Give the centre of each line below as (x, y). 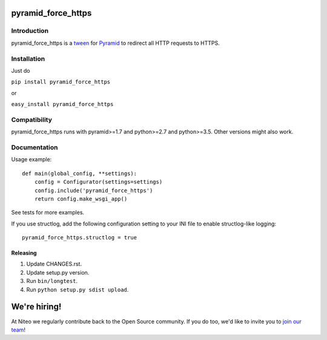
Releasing (24, 253)
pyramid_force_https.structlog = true (80, 238)
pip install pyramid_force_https (61, 82)
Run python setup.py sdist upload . (78, 289)
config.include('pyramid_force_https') (94, 190)
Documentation (35, 147)
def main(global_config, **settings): (80, 173)
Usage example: (31, 159)
